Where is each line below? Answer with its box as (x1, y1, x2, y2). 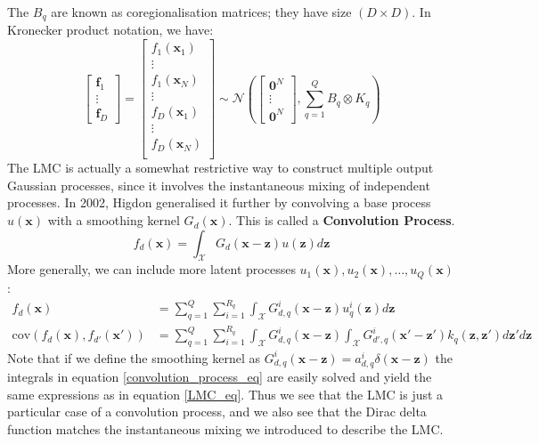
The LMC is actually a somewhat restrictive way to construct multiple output (7, 158, 434, 177)
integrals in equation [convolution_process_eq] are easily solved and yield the (7, 367, 432, 386)
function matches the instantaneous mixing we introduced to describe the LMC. (7, 419, 444, 438)
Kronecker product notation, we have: (7, 20, 214, 39)
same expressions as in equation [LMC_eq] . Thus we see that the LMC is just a (7, 384, 444, 403)
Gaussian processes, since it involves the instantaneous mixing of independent (7, 175, 430, 194)
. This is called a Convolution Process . (228, 211, 455, 230)
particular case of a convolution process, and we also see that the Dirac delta (7, 402, 427, 421)
